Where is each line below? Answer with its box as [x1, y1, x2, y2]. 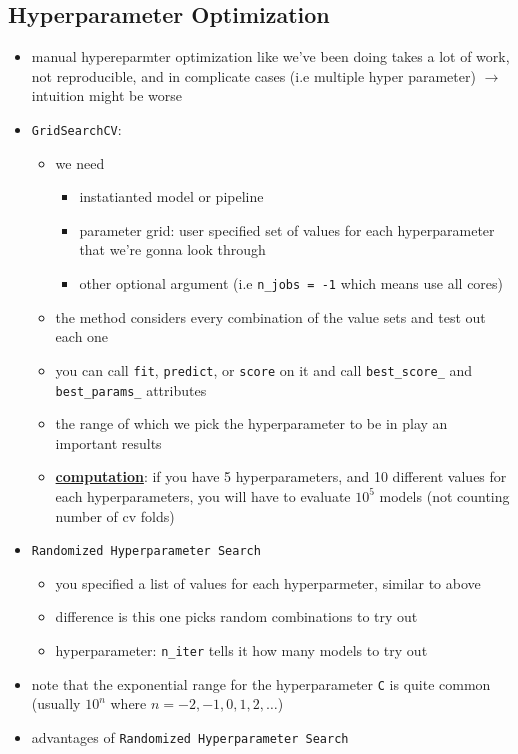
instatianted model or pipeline [79, 186, 264, 207]
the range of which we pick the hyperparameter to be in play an [55, 413, 448, 434]
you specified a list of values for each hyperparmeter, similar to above [55, 572, 481, 593]
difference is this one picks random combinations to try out [55, 606, 418, 627]
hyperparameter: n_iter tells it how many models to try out [55, 639, 428, 660]
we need [55, 152, 105, 173]
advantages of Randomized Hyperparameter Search [31, 726, 349, 747]
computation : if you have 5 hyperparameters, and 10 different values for [55, 466, 507, 487]
